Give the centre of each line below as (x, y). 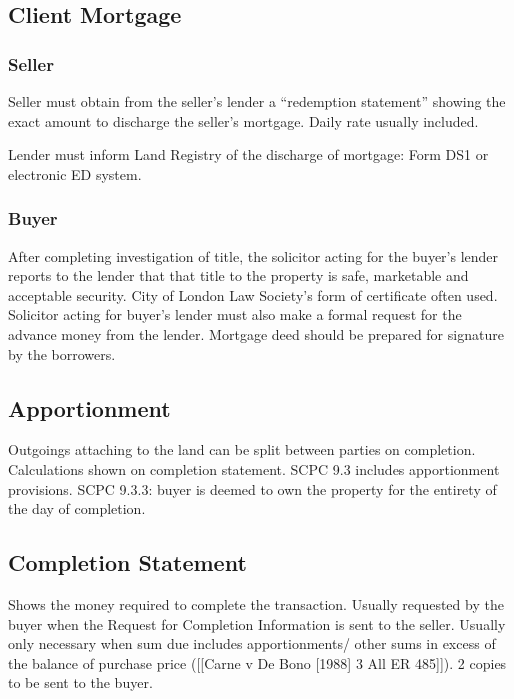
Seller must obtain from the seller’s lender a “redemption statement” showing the (257, 101)
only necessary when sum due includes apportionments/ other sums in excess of (252, 643)
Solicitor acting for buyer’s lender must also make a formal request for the (235, 314)
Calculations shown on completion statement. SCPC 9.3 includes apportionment (254, 468)
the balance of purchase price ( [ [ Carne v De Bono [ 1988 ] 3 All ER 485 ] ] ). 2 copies (257, 662)
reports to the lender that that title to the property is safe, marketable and (238, 275)
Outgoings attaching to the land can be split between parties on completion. (242, 449)
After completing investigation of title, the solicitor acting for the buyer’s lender (253, 255)
